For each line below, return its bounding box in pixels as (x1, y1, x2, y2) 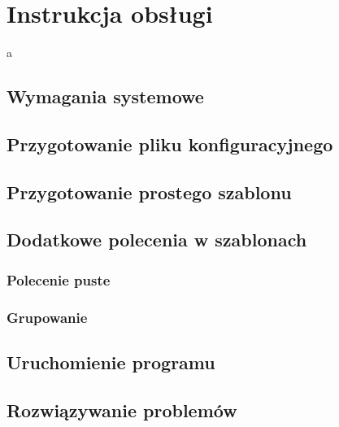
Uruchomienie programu (7, 349, 215, 374)
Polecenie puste (7, 269, 111, 290)
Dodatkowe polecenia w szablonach (7, 227, 307, 252)
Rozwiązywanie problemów (7, 397, 237, 422)
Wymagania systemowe (7, 84, 204, 109)
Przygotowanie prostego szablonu (7, 179, 292, 204)
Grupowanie (7, 307, 88, 327)
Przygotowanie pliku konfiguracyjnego (7, 131, 333, 156)
